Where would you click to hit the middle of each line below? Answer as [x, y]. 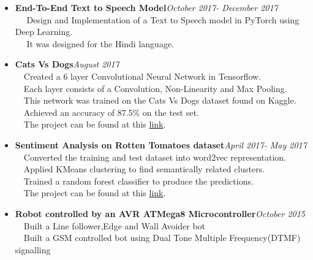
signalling [33, 249]
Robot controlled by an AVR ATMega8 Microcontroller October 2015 [160, 213]
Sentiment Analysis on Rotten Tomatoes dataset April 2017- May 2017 [161, 144]
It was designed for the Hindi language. [100, 43]
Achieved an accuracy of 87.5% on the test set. [111, 112]
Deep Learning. [44, 32]
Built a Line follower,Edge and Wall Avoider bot [115, 225]
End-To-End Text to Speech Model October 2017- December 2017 [146, 7]
